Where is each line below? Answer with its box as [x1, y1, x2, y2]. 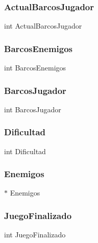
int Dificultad [4, 145, 46, 156]
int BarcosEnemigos [4, 62, 66, 73]
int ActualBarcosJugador [4, 20, 82, 31]
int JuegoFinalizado [4, 229, 66, 240]
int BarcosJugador [4, 104, 61, 114]
